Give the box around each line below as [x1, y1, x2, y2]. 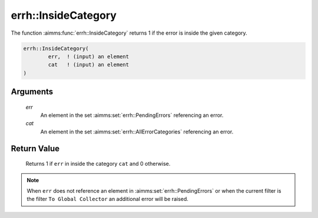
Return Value [11, 143, 60, 153]
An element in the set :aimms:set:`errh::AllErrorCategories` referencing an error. [40, 128, 234, 135]
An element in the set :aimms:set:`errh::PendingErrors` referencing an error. [40, 112, 224, 119]
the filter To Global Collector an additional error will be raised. [26, 196, 188, 203]
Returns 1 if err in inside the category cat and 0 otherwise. [25, 160, 171, 167]
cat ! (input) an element [48, 62, 130, 68]
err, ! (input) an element [48, 53, 130, 60]
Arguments [11, 87, 54, 97]
